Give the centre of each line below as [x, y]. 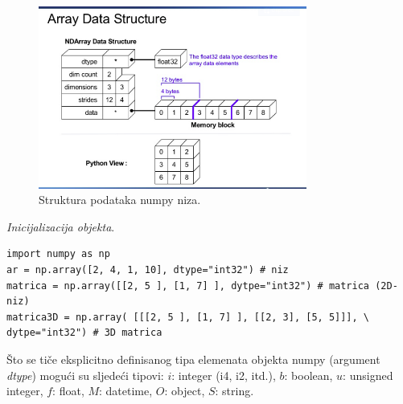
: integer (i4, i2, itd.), [224, 375]
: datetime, [126, 391]
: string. [234, 391]
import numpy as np [58, 254]
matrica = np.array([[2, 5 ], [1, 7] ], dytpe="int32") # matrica [188, 286]
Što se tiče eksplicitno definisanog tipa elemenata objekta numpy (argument [193, 359]
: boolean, [308, 375]
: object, [185, 391]
